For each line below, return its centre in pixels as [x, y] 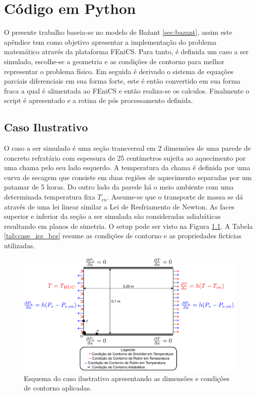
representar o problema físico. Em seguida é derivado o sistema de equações [119, 71]
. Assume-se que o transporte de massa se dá [175, 197]
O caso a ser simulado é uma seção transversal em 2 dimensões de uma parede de [128, 148]
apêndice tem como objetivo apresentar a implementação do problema [110, 42]
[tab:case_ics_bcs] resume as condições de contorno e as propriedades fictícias [123, 236]
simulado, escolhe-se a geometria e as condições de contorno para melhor [114, 61]
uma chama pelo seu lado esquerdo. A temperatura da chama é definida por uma [127, 167]
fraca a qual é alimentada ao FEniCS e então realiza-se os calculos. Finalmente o [127, 90]
